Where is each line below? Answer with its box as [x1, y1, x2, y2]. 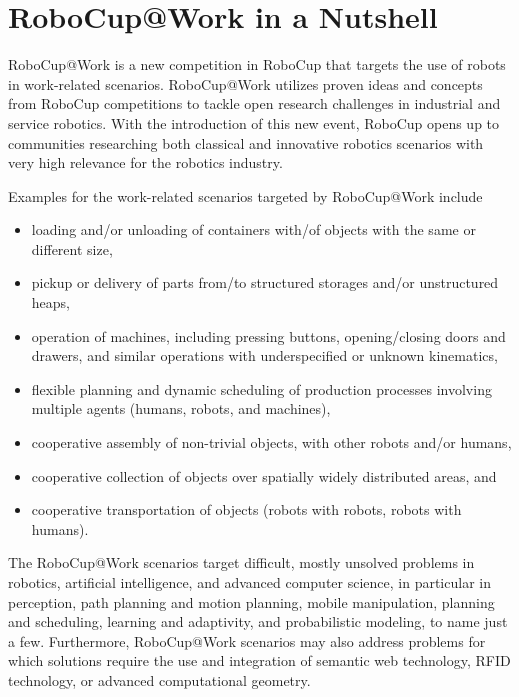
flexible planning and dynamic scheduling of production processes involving [31, 378, 492, 399]
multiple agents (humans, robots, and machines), [31, 398, 331, 419]
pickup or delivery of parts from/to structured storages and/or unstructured [31, 272, 499, 293]
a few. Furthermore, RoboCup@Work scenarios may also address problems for [8, 630, 486, 651]
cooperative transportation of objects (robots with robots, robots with [31, 499, 462, 520]
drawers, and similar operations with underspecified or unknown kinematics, [31, 345, 498, 366]
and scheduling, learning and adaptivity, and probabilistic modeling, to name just [8, 611, 508, 632]
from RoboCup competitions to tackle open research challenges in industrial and [8, 93, 501, 114]
